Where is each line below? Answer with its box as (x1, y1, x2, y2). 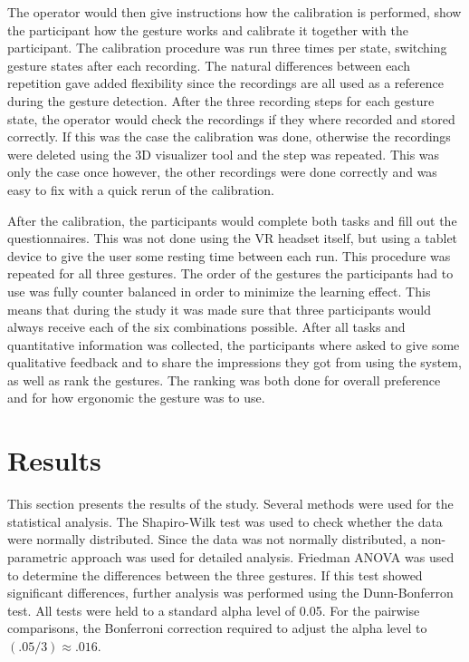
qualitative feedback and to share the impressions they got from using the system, (7, 353, 462, 372)
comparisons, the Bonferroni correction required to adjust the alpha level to (7, 618, 427, 638)
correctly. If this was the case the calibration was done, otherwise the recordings (7, 127, 451, 146)
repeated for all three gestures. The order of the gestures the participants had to (7, 264, 454, 283)
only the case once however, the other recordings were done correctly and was (7, 162, 437, 181)
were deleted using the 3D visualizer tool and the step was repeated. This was (7, 144, 440, 163)
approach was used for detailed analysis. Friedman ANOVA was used (71, 547, 455, 566)
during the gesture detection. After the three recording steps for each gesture (7, 91, 435, 110)
